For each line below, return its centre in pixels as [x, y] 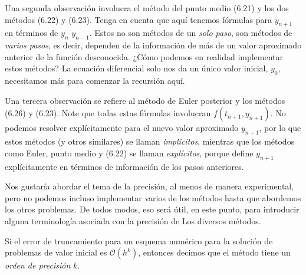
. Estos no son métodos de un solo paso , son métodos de [191, 33]
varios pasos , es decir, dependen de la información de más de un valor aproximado [153, 45]
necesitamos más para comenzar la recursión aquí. [95, 81]
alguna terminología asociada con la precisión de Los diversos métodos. [133, 220]
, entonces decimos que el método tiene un [214, 252]
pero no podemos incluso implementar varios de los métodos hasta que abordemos [153, 197]
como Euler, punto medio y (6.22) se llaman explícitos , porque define [129, 153]
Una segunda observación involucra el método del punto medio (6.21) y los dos [147, 8]
